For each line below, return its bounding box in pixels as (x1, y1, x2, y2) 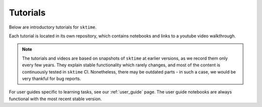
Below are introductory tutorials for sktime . (9, 24, 97, 30)
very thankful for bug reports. (22, 76, 81, 81)
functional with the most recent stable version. (9, 96, 102, 102)
